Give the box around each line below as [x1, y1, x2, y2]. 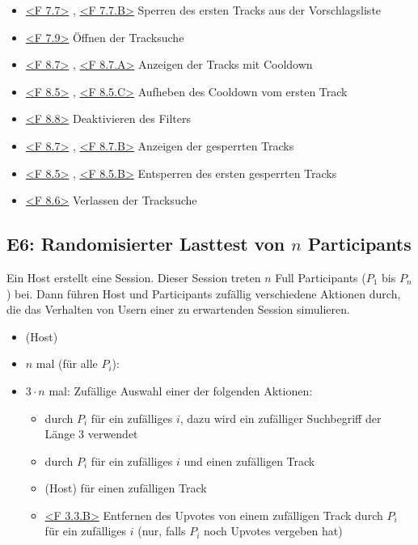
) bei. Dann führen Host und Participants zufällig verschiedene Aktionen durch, [6, 285, 401, 302]
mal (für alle [36, 355, 98, 372]
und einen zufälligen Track [184, 452, 315, 469]
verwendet [87, 425, 138, 442]
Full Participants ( [275, 268, 366, 285]
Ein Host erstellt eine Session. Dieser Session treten [6, 268, 261, 285]
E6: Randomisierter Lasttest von [6, 231, 285, 256]
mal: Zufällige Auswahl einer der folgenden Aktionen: [49, 382, 313, 399]
